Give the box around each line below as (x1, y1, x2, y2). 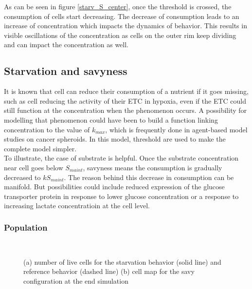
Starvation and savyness (4, 63, 127, 78)
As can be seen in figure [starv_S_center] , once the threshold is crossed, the (4, 1, 232, 11)
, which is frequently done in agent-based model (105, 124, 248, 134)
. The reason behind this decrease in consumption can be (64, 172, 234, 182)
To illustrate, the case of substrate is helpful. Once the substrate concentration (4, 153, 239, 163)
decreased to (4, 172, 41, 182)
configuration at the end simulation (23, 275, 128, 286)
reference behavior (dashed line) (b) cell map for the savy (23, 266, 195, 276)
